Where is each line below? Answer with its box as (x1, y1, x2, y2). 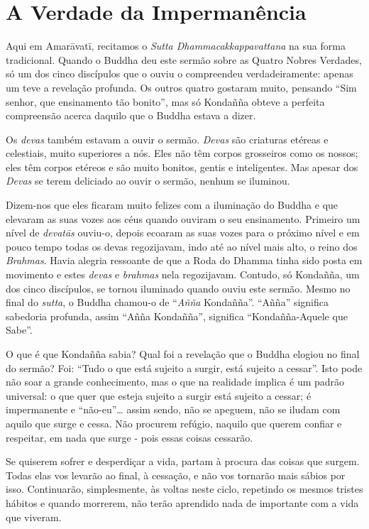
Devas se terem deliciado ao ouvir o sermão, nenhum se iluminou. (6, 173, 290, 188)
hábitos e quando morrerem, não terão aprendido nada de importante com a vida (6, 495, 359, 510)
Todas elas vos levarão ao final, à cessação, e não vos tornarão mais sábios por (6, 467, 346, 482)
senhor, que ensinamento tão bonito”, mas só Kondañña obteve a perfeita (6, 94, 325, 109)
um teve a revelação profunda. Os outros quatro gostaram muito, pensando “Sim (6, 80, 357, 94)
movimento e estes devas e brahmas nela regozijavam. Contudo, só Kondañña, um (6, 267, 360, 282)
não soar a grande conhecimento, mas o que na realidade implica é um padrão (6, 374, 345, 389)
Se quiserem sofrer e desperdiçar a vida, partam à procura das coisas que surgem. (6, 454, 360, 469)
